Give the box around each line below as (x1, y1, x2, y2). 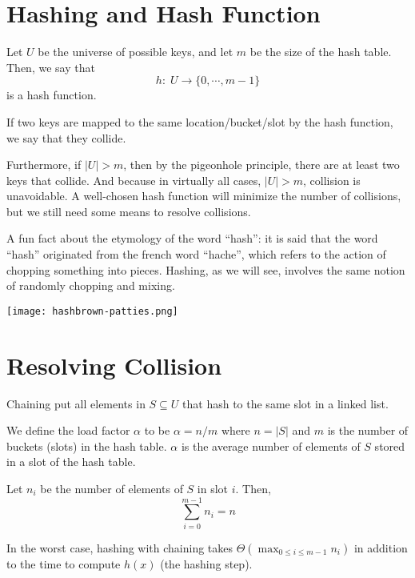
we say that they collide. (6, 129, 126, 146)
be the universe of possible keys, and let (38, 43, 233, 60)
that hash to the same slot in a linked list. (182, 395, 389, 411)
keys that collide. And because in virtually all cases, (6, 171, 261, 188)
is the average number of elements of (181, 437, 361, 454)
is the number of (327, 422, 409, 439)
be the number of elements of (40, 480, 183, 496)
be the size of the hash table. (249, 43, 392, 60)
